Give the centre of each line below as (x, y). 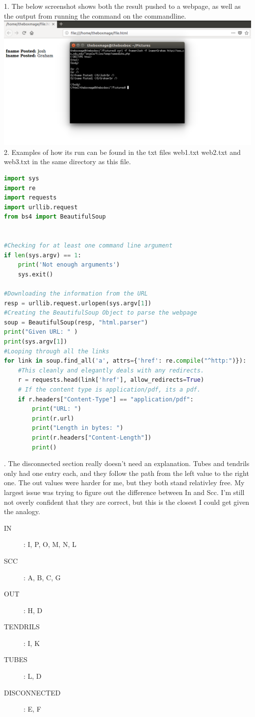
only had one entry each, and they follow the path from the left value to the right (127, 473)
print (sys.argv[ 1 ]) (36, 342)
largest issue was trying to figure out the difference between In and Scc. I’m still (124, 492)
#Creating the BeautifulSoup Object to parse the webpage (101, 313)
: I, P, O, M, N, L (50, 544)
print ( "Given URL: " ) (41, 332)
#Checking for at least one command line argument (88, 246)
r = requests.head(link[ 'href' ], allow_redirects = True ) (111, 380)
